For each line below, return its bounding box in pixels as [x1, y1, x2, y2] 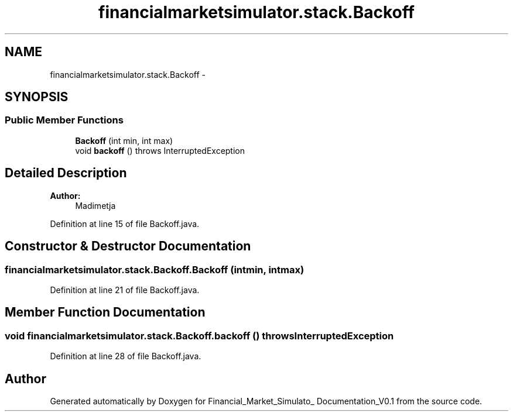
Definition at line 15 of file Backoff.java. [50, 218, 200, 229]
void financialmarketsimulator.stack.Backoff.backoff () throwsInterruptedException [5, 329, 394, 342]
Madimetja [75, 200, 116, 211]
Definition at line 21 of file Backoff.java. [50, 284, 200, 295]
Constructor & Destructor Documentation [5, 239, 251, 254]
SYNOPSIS [5, 90, 69, 105]
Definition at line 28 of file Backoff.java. [50, 351, 201, 362]
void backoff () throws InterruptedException [75, 145, 245, 156]
